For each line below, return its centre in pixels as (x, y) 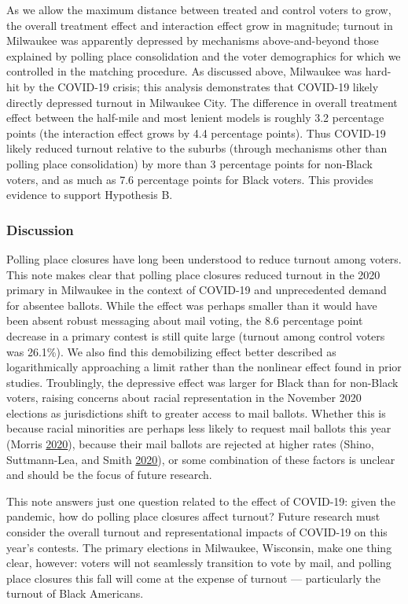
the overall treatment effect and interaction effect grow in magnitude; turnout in (200, 25)
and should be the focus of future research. (109, 475)
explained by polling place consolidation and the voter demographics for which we (204, 55)
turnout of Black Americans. (75, 593)
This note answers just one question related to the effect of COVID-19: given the (201, 501)
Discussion (40, 229)
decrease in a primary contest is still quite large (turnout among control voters (196, 335)
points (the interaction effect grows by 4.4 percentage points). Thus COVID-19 (196, 133)
